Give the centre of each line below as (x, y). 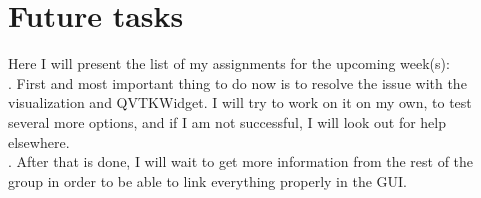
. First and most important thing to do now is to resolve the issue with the (237, 82)
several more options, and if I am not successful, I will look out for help (227, 121)
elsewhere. (39, 141)
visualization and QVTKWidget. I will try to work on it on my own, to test (240, 102)
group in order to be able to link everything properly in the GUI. (207, 180)
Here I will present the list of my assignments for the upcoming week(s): (229, 63)
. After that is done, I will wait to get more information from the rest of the (241, 161)
